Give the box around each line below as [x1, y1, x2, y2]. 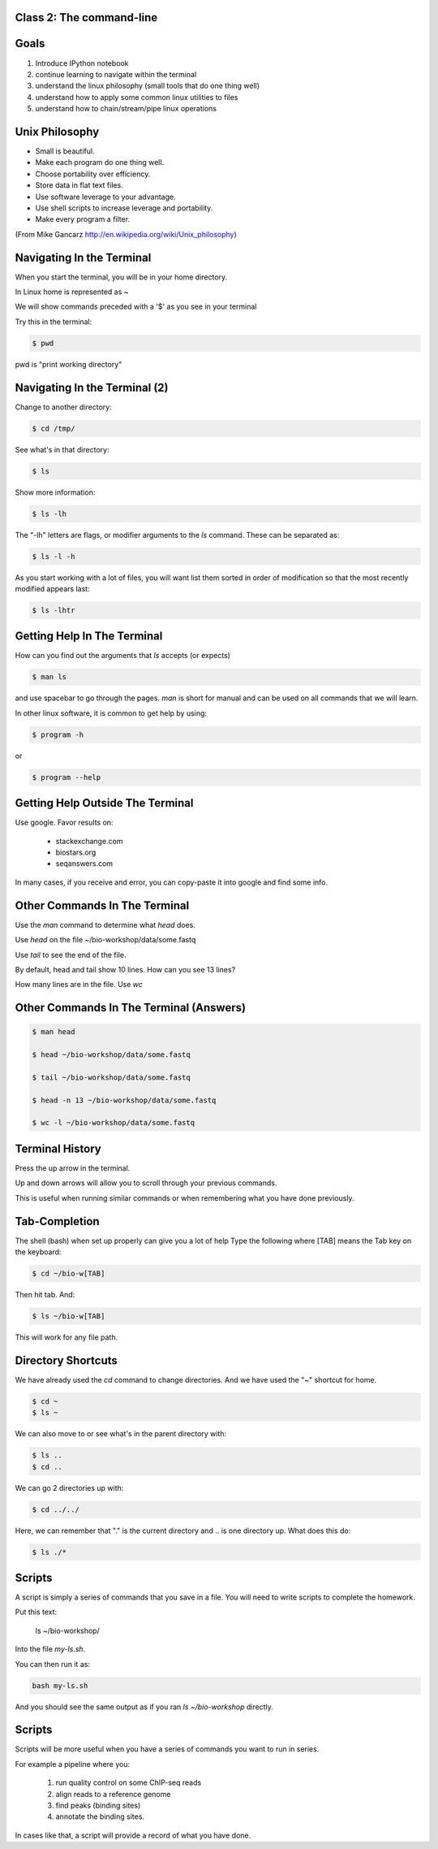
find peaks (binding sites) [55, 1800, 141, 1810]
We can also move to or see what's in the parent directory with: [15, 1429, 227, 1439]
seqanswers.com [55, 859, 114, 868]
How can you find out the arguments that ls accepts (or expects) [15, 651, 231, 660]
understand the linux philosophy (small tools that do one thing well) [35, 81, 260, 91]
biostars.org [55, 847, 97, 857]
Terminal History [15, 1141, 101, 1155]
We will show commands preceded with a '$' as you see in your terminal [15, 301, 257, 312]
